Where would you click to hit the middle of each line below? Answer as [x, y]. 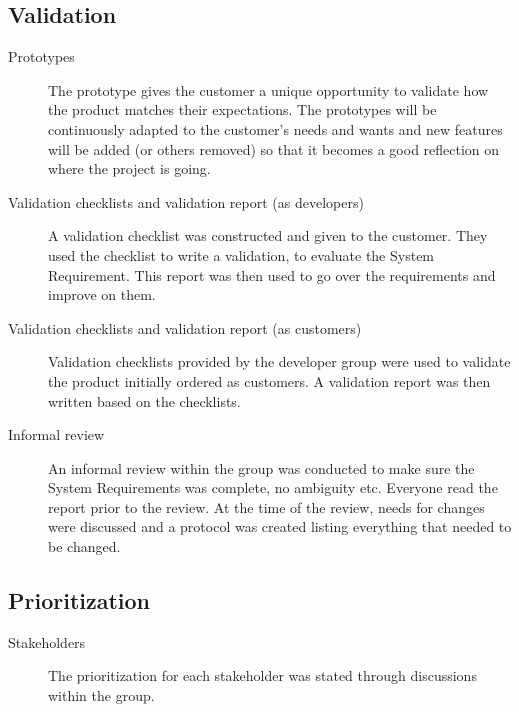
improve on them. [102, 294]
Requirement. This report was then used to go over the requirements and [272, 274]
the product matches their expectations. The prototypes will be [242, 109]
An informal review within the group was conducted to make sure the [261, 467]
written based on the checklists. [144, 400]
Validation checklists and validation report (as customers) [185, 327]
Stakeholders [47, 641]
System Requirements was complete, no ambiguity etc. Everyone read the [273, 487]
